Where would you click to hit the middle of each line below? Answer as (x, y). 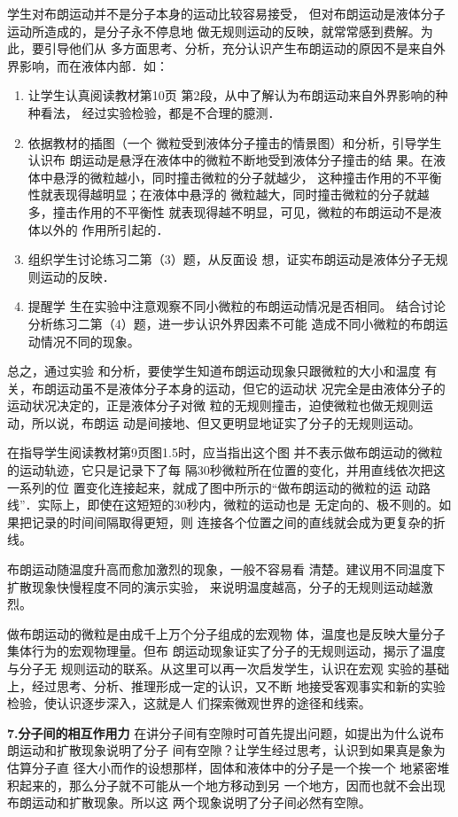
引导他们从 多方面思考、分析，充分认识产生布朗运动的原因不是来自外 (245, 48)
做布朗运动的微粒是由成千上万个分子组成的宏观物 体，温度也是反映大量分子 (226, 633)
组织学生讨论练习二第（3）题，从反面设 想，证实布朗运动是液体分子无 (232, 259)
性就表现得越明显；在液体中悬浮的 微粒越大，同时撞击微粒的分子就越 (229, 195)
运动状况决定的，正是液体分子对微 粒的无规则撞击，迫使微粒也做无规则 (214, 405)
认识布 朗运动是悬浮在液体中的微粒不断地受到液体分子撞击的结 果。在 (231, 160)
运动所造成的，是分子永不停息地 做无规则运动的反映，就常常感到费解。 (214, 31)
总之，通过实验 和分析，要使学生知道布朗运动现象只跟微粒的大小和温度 (214, 371)
